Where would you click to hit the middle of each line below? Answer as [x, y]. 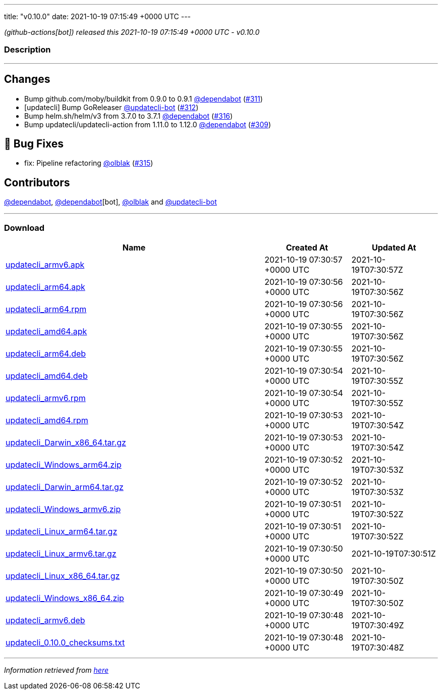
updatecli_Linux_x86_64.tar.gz [63, 576]
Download [24, 228]
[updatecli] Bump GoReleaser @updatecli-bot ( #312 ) [112, 107]
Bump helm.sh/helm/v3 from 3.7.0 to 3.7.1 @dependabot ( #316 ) [129, 116]
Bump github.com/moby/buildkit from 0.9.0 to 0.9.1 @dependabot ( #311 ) [144, 98]
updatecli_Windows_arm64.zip [64, 465]
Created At [307, 248]
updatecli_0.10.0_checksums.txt [65, 643]
